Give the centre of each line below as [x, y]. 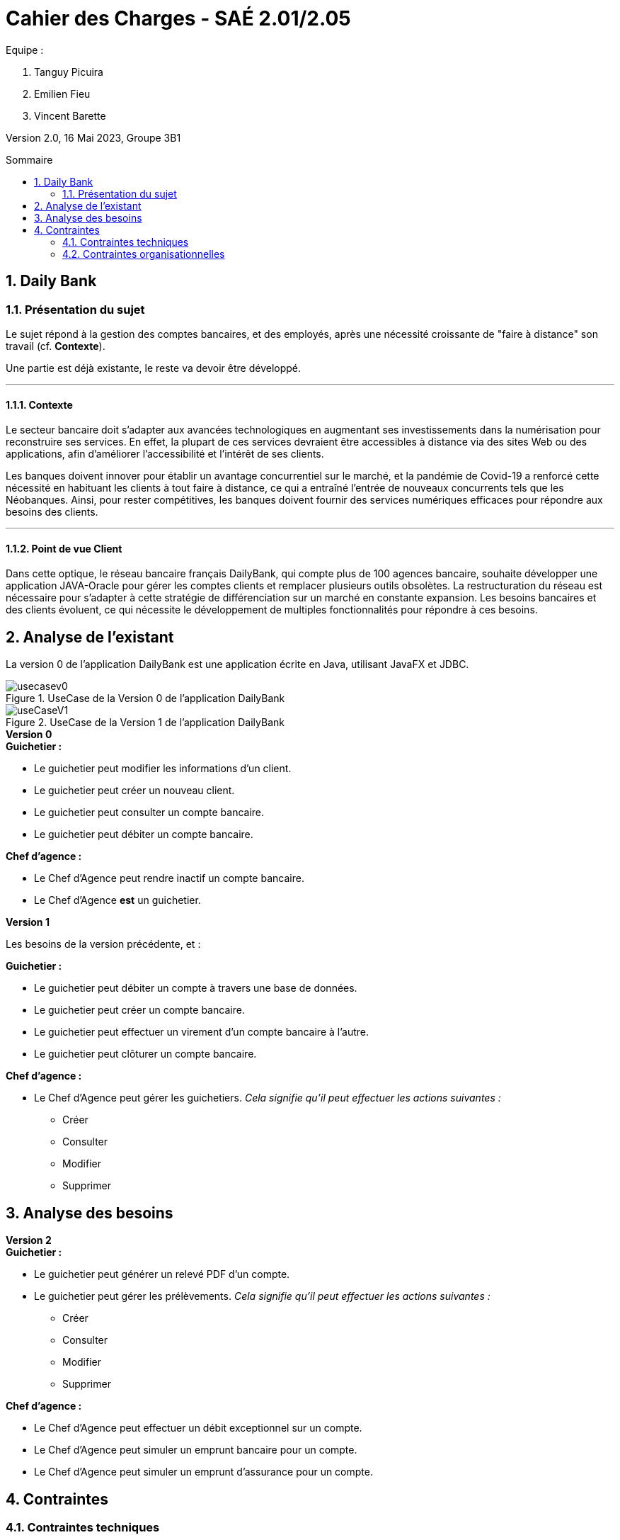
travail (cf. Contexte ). [56, 346]
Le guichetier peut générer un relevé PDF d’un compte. [162, 1274]
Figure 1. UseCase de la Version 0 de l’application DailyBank [145, 698]
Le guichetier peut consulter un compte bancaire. [149, 813]
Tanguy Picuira [69, 72]
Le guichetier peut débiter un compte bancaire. [144, 834]
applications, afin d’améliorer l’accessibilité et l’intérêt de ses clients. [165, 454]
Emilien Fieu [62, 94]
